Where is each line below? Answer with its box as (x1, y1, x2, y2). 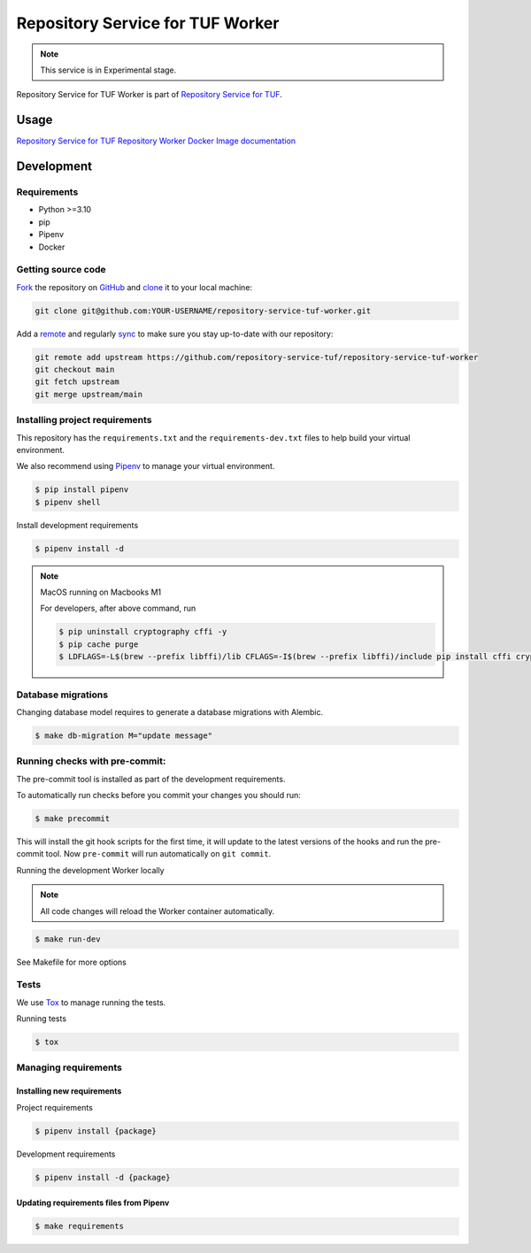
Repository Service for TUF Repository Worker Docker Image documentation (16, 135, 296, 146)
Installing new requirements (16, 1086, 122, 1096)
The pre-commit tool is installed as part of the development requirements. (16, 773, 286, 784)
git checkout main (35, 365, 115, 375)
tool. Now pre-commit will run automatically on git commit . (45, 849, 272, 859)
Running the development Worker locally (16, 865, 165, 875)
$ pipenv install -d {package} (35, 1172, 172, 1182)
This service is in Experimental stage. (40, 65, 177, 75)
